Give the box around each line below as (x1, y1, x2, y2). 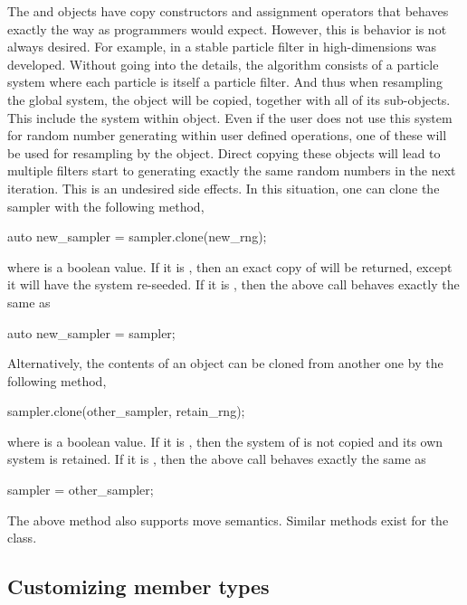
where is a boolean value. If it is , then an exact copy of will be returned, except (7, 257, 453, 276)
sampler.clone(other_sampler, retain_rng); (7, 402, 245, 421)
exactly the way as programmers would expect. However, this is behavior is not (7, 19, 447, 38)
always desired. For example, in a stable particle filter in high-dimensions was (7, 37, 437, 56)
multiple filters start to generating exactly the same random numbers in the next (7, 161, 456, 180)
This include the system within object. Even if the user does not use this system (7, 108, 453, 127)
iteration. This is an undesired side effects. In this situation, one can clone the (7, 178, 440, 197)
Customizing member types (7, 572, 270, 600)
